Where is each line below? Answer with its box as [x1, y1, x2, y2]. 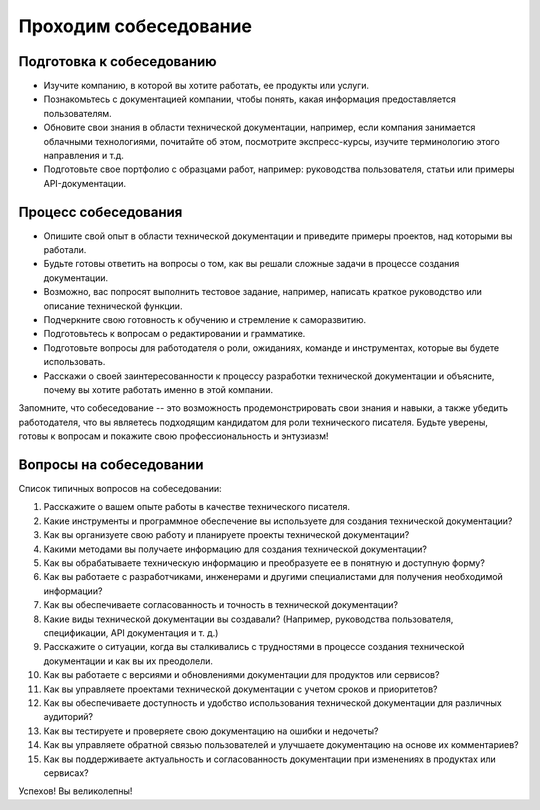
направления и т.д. [43, 150, 124, 162]
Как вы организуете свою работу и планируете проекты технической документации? [43, 529, 410, 541]
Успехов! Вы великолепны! [18, 785, 133, 797]
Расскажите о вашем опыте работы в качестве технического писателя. [43, 501, 350, 513]
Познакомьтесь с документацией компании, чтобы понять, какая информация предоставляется [43, 93, 457, 105]
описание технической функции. [43, 300, 183, 312]
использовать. [43, 356, 106, 368]
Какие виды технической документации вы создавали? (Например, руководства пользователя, [43, 613, 454, 625]
